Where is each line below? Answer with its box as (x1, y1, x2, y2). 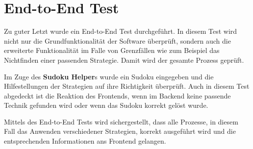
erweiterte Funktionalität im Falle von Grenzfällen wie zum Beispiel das (4, 45, 220, 55)
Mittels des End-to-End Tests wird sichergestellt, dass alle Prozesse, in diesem (4, 116, 238, 126)
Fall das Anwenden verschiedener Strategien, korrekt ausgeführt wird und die (4, 126, 236, 136)
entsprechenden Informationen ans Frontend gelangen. (4, 136, 166, 146)
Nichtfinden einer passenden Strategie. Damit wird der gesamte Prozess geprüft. (4, 54, 244, 65)
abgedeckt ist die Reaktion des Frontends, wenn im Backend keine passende (4, 90, 231, 100)
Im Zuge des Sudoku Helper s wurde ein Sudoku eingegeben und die (4, 71, 214, 81)
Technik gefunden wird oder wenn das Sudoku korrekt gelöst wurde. (4, 100, 208, 110)
